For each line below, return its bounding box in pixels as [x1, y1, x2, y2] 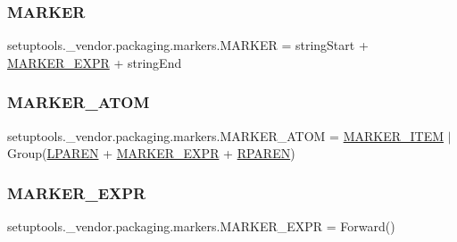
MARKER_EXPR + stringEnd [7, 53, 182, 71]
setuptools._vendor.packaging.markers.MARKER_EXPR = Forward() [7, 217, 395, 236]
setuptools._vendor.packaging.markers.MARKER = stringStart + [7, 36, 369, 54]
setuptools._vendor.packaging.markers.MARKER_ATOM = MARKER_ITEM [7, 126, 445, 145]
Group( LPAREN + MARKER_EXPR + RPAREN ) [7, 144, 295, 163]
